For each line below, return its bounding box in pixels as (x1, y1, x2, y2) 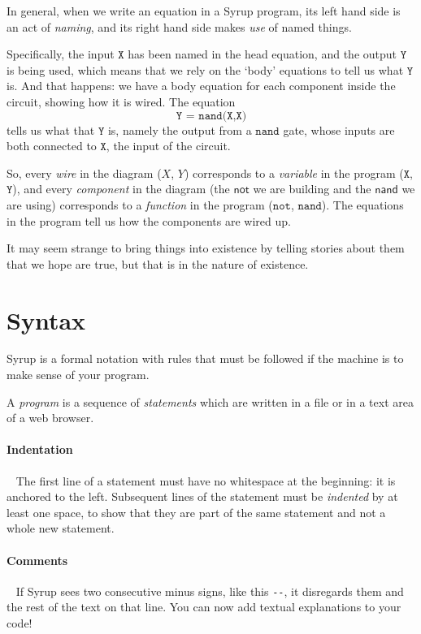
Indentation (7, 441, 73, 458)
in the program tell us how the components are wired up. (7, 212, 291, 229)
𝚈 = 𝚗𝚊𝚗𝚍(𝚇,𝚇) (176, 110, 247, 122)
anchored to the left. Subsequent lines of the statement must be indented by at (7, 488, 398, 505)
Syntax (7, 303, 86, 336)
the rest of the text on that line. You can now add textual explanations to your (7, 598, 401, 615)
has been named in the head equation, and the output (128, 45, 397, 63)
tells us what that (7, 121, 95, 138)
